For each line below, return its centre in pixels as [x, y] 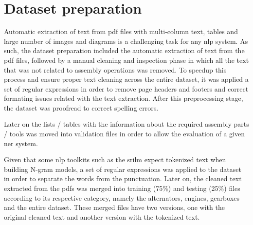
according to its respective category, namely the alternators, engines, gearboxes [122, 197]
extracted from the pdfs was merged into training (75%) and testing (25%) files [122, 188]
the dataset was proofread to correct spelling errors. [81, 107]
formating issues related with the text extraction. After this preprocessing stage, [124, 98]
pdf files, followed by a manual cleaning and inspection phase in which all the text [126, 60]
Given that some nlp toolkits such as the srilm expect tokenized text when [115, 159]
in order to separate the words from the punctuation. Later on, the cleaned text [123, 178]
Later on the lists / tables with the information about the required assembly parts [126, 124]
